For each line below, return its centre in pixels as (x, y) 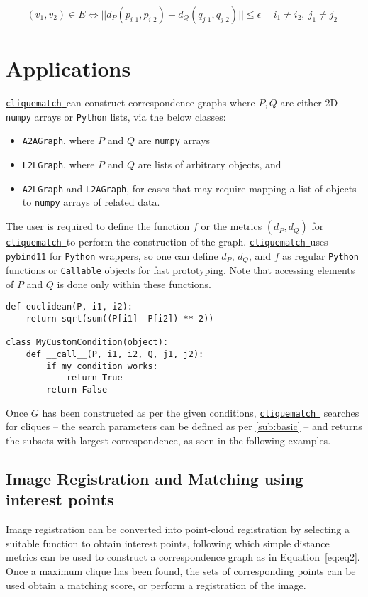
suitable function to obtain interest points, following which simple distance (168, 543)
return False (77, 390)
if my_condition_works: (102, 366)
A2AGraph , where (58, 140)
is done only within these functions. (134, 284)
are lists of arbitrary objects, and (210, 164)
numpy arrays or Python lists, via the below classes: (116, 116)
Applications (68, 69)
